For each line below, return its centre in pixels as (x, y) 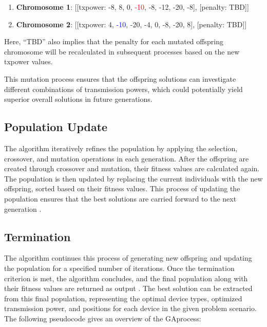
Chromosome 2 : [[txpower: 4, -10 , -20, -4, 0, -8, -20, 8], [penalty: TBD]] (131, 24)
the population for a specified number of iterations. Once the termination (119, 268)
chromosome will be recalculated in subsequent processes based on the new (122, 51)
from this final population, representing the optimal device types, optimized (123, 298)
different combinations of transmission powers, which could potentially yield (123, 89)
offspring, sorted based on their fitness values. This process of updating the (122, 188)
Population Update (56, 127)
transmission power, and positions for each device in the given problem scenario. (130, 308)
